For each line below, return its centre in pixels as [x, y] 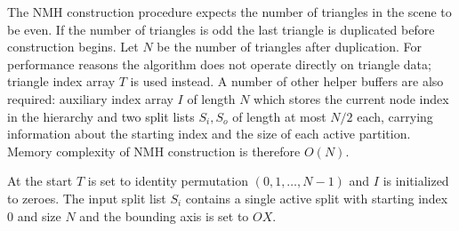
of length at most [279, 116]
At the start [40, 181]
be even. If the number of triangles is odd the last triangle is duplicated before [221, 29]
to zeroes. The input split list [87, 198]
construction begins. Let [73, 47]
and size [39, 215]
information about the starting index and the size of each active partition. [209, 134]
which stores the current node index [351, 98]
